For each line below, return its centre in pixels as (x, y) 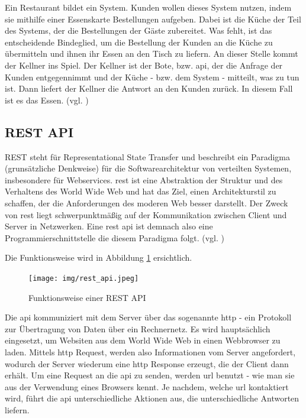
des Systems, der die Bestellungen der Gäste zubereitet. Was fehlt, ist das (138, 30)
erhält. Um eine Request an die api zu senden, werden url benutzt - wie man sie (150, 375)
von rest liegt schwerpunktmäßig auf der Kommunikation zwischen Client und (146, 214)
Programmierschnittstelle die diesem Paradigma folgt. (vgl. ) (115, 237)
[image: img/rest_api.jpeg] (84, 278)
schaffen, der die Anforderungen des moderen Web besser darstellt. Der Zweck (146, 202)
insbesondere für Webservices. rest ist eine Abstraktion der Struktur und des (144, 179)
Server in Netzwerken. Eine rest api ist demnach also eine (109, 226)
